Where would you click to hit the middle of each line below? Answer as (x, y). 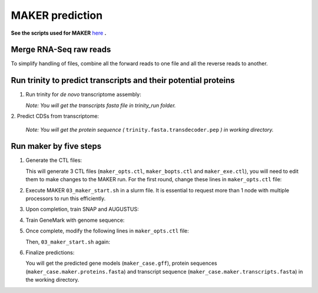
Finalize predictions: (50, 252)
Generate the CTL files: (54, 160)
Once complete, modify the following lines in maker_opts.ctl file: (107, 231)
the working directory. (52, 280)
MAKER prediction (57, 15)
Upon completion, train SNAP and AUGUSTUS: (82, 209)
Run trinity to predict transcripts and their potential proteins (123, 80)
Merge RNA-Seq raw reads (61, 50)
